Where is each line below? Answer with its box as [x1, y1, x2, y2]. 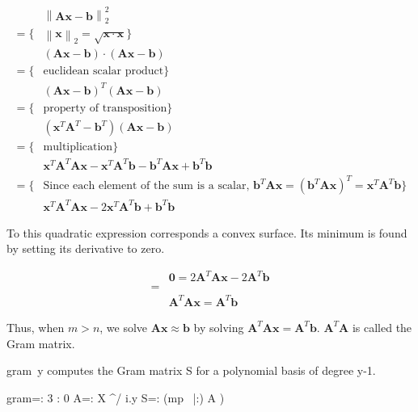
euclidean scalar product [43, 65, 164, 78]
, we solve [99, 318, 148, 335]
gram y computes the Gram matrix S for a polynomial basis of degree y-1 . [6, 362, 376, 379]
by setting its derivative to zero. [6, 240, 165, 257]
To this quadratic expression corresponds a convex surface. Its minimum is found [6, 224, 407, 241]
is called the [352, 318, 412, 335]
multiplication [43, 141, 113, 153]
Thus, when [6, 318, 65, 335]
